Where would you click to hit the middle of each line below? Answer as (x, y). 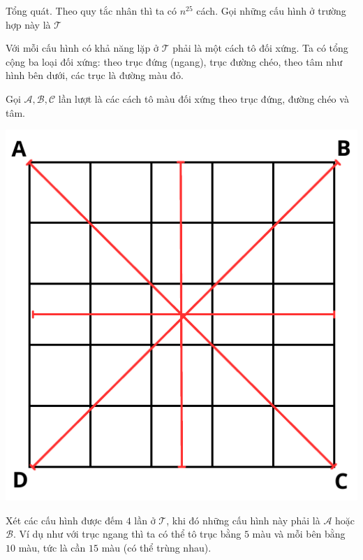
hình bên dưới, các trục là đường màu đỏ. (95, 75)
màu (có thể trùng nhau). (156, 547)
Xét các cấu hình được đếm (64, 520)
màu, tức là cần (52, 547)
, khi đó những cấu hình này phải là (243, 520)
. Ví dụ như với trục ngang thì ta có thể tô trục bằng (127, 534)
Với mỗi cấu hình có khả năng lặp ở (82, 48)
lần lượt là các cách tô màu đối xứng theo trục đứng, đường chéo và (203, 98)
